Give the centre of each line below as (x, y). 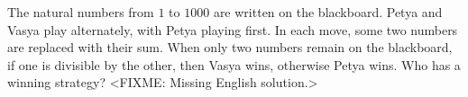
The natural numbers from (81, 12)
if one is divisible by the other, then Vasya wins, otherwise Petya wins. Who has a (234, 64)
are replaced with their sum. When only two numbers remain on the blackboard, (230, 47)
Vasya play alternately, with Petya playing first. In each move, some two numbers (233, 29)
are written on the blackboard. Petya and (328, 12)
